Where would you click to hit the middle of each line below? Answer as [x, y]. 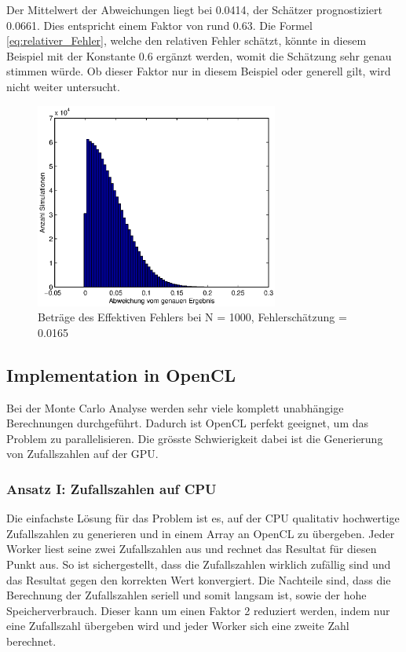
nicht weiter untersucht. [63, 86]
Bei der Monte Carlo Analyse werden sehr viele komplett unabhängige [175, 407]
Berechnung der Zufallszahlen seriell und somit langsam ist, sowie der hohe [187, 595]
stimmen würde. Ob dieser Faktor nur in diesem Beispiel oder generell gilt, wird [199, 71]
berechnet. [31, 641]
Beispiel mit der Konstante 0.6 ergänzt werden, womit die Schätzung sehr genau [199, 55]
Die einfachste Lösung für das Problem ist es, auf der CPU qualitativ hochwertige [203, 518]
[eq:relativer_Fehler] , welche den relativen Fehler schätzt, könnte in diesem [187, 40]
